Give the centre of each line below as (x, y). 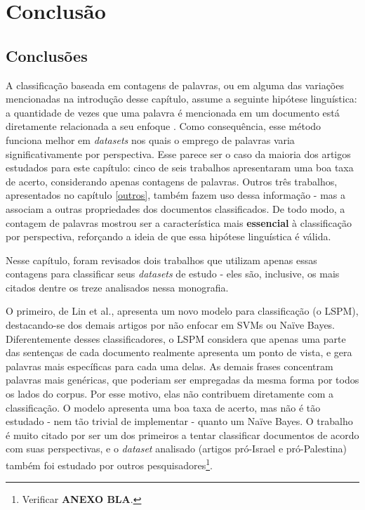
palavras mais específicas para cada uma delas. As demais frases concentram (170, 366)
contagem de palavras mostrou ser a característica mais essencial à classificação (179, 222)
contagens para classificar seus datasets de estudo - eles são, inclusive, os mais (173, 274)
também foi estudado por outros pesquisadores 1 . (109, 464)
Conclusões (47, 55)
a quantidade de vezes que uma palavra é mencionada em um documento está (173, 112)
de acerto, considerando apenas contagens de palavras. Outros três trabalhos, (172, 181)
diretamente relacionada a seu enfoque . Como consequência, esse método (164, 126)
